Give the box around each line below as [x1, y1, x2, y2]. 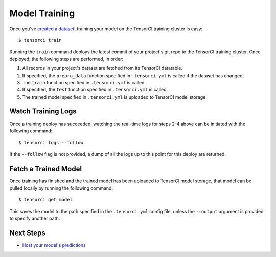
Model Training [9, 8, 75, 19]
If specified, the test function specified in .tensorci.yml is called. [22, 87, 168, 93]
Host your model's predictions [22, 242, 86, 248]
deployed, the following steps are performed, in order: [9, 56, 124, 62]
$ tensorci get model [18, 197, 73, 203]
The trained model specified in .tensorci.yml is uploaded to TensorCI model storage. [22, 94, 207, 100]
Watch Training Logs [9, 107, 77, 116]
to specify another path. [9, 215, 60, 222]
